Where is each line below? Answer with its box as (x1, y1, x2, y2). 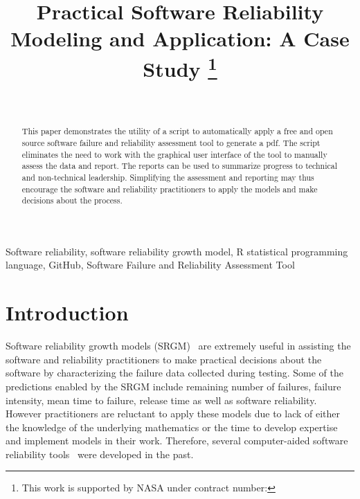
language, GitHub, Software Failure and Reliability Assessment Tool (6, 257, 295, 272)
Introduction (6, 298, 129, 327)
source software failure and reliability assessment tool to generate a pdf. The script (21, 136, 321, 148)
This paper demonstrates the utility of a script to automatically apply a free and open (21, 125, 333, 137)
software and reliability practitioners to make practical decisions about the (6, 352, 322, 366)
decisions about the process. (21, 194, 123, 206)
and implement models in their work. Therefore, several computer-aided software (6, 433, 348, 448)
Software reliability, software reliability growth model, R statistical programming (6, 244, 348, 258)
